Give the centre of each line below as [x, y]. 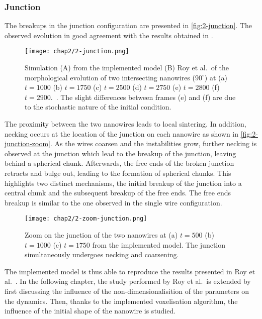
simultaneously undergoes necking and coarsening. [102, 254]
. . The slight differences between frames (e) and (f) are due [143, 97]
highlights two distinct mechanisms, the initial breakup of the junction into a [123, 183]
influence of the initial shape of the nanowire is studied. [90, 311]
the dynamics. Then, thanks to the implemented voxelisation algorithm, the [121, 301]
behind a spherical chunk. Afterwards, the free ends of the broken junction [119, 163]
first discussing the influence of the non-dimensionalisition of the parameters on [127, 291]
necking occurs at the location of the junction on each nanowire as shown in [122, 133]
